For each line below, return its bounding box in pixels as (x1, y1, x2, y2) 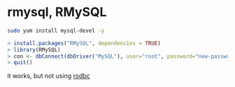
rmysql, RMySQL (7, 4, 107, 20)
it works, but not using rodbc (7, 72, 91, 80)
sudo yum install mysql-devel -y (7, 27, 105, 34)
